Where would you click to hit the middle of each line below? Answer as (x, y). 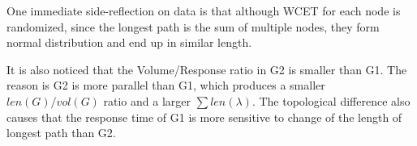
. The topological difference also (331, 100)
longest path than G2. (61, 133)
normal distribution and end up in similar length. (129, 42)
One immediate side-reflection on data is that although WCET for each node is (204, 10)
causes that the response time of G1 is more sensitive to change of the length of (204, 117)
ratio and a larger (147, 100)
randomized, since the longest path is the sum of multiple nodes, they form (193, 26)
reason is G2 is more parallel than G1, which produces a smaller (166, 85)
